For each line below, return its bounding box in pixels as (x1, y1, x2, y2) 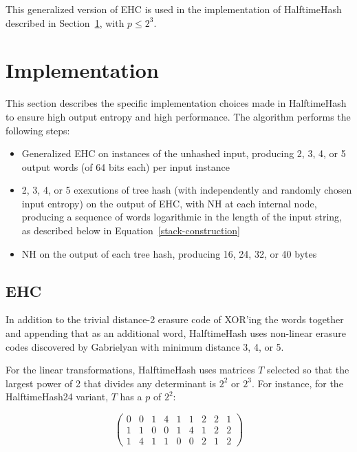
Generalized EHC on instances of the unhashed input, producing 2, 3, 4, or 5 (21, 146, 346, 161)
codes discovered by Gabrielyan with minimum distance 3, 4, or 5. (6, 339, 284, 353)
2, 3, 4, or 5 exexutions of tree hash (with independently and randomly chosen (21, 183, 352, 197)
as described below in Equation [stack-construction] (21, 223, 240, 238)
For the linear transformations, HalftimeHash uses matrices (6, 362, 255, 377)
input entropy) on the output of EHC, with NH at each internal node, (21, 196, 317, 210)
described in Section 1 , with (6, 15, 125, 30)
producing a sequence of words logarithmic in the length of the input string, (21, 209, 342, 224)
